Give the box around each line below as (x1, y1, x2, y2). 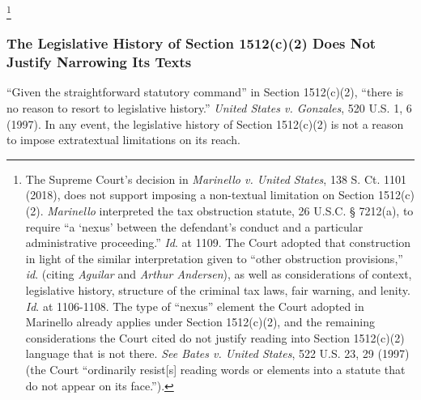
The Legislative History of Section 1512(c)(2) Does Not (6, 33, 376, 53)
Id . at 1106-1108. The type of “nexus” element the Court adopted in (25, 297, 364, 314)
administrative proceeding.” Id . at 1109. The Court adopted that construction (25, 234, 411, 251)
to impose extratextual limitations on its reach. (6, 131, 240, 148)
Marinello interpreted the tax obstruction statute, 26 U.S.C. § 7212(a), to (47, 202, 414, 219)
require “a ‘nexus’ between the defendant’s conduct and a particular (25, 218, 364, 235)
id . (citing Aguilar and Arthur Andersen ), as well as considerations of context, (25, 266, 412, 283)
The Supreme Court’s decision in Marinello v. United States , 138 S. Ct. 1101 (25, 170, 407, 187)
